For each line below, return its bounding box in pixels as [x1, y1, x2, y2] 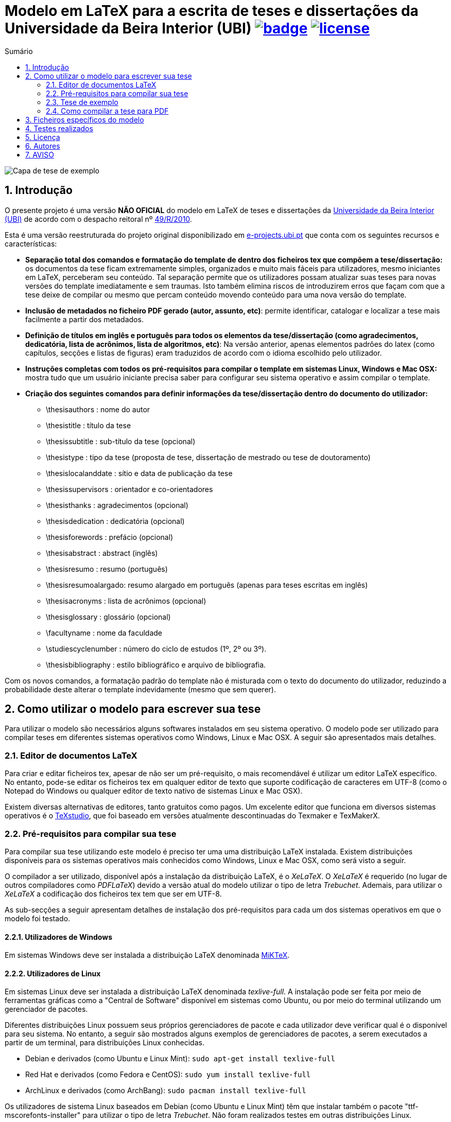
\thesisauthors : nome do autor [46, 405, 150, 414]
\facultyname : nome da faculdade [46, 628, 162, 637]
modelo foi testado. [5, 914, 71, 923]
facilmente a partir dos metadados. [25, 314, 144, 324]
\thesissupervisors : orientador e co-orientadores [46, 484, 213, 494]
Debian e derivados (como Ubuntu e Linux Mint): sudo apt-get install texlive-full [25, 1054, 335, 1063]
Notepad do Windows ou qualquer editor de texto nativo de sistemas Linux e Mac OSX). [5, 786, 303, 796]
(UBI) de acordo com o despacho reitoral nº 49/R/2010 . [5, 214, 192, 223]
